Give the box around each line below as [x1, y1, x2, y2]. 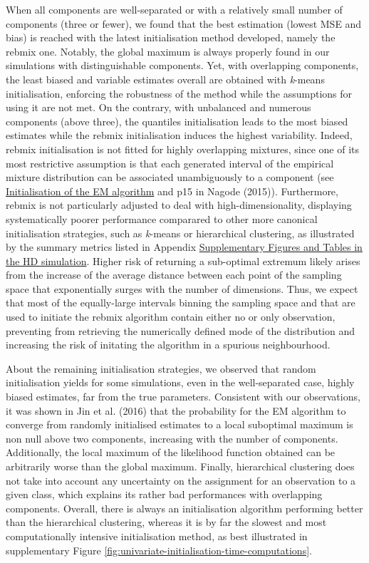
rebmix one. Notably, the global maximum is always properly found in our [6, 43, 330, 58]
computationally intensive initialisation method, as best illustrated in [6, 528, 308, 543]
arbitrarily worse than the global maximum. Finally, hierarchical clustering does [6, 459, 355, 473]
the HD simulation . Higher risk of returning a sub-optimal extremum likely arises [6, 253, 360, 268]
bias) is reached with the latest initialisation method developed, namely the [6, 30, 336, 45]
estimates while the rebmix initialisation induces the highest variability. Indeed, [6, 128, 353, 143]
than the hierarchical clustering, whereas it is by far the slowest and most [6, 515, 327, 530]
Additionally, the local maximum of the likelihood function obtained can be [6, 445, 336, 460]
